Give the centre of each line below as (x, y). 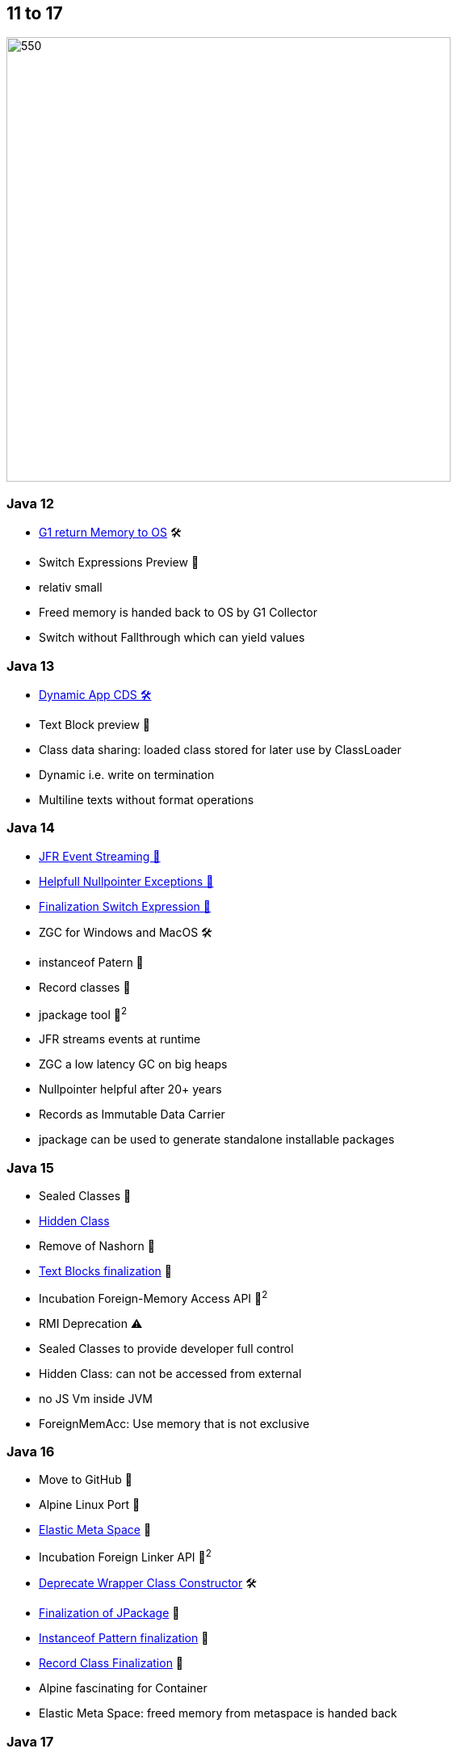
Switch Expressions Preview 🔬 (119, 563)
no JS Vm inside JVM (96, 1398)
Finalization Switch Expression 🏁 (125, 906)
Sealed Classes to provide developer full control (166, 1348)
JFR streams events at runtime (120, 1039)
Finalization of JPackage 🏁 (109, 1613)
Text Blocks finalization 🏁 (106, 1271)
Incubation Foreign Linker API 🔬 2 (125, 1556)
